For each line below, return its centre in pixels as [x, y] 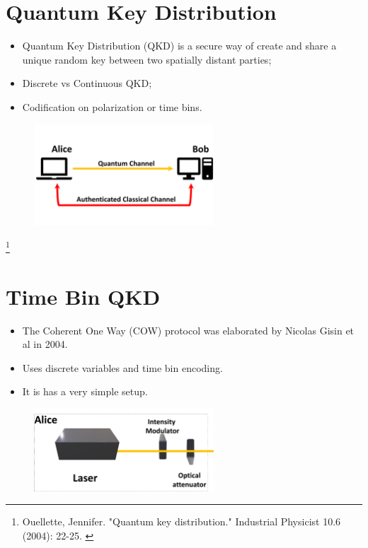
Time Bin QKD [83, 296]
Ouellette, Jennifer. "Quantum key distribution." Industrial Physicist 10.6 [182, 521]
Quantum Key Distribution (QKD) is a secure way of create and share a [179, 46]
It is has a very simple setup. [85, 391]
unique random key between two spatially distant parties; [147, 59]
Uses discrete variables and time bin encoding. [122, 367]
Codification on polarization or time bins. [112, 106]
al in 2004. [45, 344]
